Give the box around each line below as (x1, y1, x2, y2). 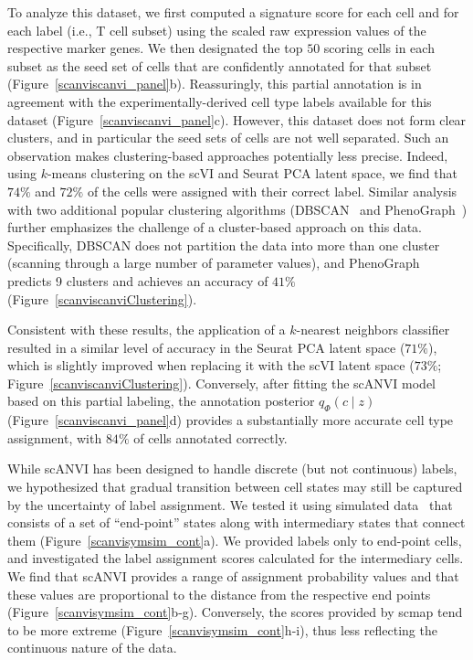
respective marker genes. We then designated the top (7, 38, 303, 58)
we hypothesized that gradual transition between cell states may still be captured (7, 477, 463, 496)
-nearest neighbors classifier (296, 320, 450, 339)
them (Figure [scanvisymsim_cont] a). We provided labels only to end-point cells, (7, 530, 462, 549)
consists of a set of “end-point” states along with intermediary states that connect (7, 513, 466, 532)
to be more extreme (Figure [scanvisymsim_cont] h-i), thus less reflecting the (7, 620, 437, 639)
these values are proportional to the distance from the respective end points (7, 584, 431, 603)
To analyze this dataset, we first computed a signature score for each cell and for (7, 3, 459, 21)
